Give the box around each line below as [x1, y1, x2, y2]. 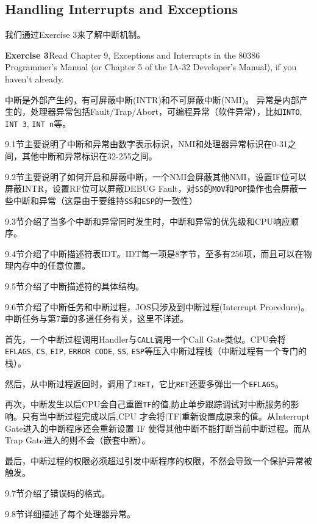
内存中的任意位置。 [13, 259, 90, 272]
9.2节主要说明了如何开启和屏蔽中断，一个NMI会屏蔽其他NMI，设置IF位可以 [5, 170, 307, 183]
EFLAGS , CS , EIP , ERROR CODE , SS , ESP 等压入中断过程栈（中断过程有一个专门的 [5, 344, 307, 357]
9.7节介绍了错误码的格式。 [5, 486, 110, 499]
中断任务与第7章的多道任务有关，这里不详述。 [5, 312, 188, 325]
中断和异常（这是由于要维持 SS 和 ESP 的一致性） [13, 194, 198, 206]
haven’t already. [5, 72, 64, 85]
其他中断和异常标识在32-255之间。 [21, 150, 157, 162]
